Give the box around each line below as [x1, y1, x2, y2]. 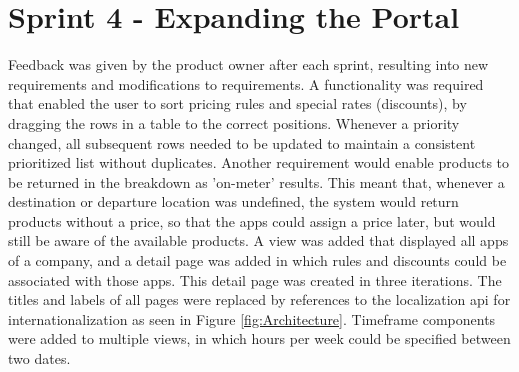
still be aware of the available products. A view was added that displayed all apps [8, 230, 509, 251]
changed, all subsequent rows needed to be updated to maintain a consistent [8, 132, 476, 153]
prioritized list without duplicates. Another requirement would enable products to [8, 152, 510, 173]
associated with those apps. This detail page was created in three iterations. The [8, 269, 502, 290]
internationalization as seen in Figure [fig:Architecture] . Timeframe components [8, 308, 496, 329]
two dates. [8, 348, 71, 369]
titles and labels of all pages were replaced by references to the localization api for [8, 289, 511, 310]
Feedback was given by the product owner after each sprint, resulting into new [8, 54, 489, 75]
